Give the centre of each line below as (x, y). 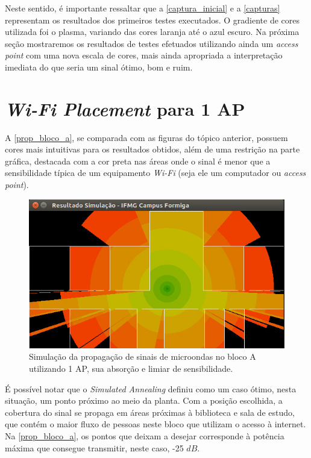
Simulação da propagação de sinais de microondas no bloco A (143, 356)
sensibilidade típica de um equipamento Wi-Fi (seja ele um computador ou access (155, 173)
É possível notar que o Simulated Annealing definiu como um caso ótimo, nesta (151, 388)
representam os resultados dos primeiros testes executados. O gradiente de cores (152, 20)
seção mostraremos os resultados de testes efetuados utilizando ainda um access (152, 43)
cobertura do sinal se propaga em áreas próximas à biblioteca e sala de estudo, (150, 412)
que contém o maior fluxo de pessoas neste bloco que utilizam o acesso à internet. (155, 424)
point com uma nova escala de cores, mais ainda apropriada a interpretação (144, 55)
